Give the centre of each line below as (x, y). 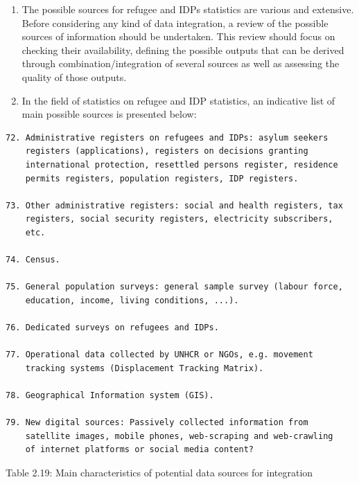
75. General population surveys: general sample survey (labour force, (174, 287)
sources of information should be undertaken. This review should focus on (178, 36)
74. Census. (33, 260)
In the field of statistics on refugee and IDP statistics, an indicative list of (178, 100)
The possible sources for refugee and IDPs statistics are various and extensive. (188, 9)
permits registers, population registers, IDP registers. (162, 178)
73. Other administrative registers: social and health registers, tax (174, 205)
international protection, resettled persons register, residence (182, 164)
